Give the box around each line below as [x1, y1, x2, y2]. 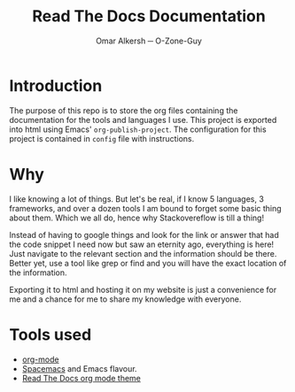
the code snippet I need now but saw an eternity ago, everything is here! [9, 239, 275, 250]
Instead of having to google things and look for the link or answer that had [9, 229, 279, 240]
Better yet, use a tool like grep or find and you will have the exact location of [9, 257, 287, 268]
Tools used [9, 325, 92, 344]
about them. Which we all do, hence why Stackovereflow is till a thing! [9, 212, 264, 223]
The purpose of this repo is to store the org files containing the [9, 104, 238, 116]
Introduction [9, 75, 103, 96]
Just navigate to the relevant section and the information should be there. [9, 248, 277, 258]
